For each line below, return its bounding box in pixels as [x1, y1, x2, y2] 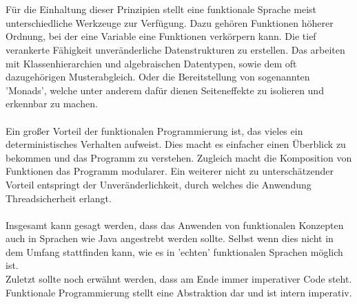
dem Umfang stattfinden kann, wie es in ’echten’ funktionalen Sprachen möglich [6, 244, 343, 259]
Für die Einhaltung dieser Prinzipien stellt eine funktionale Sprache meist [6, 2, 317, 17]
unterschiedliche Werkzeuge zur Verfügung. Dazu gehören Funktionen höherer [6, 15, 334, 30]
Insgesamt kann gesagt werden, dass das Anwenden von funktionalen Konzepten [6, 217, 344, 232]
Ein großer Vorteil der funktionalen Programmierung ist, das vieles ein [6, 123, 303, 138]
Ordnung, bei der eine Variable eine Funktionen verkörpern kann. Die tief [6, 29, 316, 43]
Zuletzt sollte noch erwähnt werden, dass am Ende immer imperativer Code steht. [6, 272, 352, 286]
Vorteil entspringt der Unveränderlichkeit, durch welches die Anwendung [6, 177, 312, 191]
